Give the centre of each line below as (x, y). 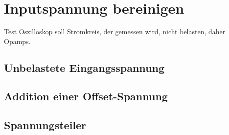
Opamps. (17, 41)
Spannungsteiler (45, 125)
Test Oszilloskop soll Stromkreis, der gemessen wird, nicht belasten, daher (115, 32)
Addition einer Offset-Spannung (86, 96)
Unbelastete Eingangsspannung (84, 67)
